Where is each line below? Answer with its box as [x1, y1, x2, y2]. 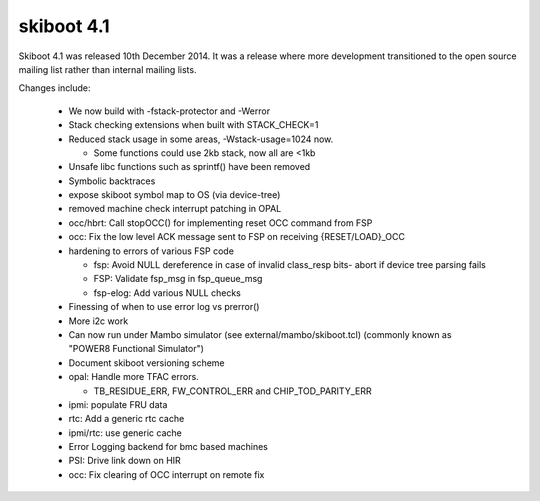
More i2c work [68, 315, 129, 327]
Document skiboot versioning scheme [68, 356, 225, 369]
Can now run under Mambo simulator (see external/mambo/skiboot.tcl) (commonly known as [68, 328, 452, 340]
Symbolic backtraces [68, 175, 156, 187]
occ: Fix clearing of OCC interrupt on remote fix [68, 468, 265, 480]
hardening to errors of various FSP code [68, 245, 235, 257]
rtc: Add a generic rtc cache [68, 413, 185, 425]
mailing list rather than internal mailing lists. [18, 63, 197, 75]
